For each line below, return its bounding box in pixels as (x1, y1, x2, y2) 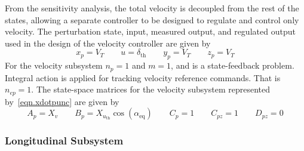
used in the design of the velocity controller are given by (5, 36, 211, 49)
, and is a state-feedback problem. (171, 59, 294, 72)
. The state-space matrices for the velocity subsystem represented (31, 83, 270, 95)
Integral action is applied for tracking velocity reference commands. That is (5, 71, 281, 84)
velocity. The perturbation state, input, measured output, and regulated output (5, 25, 296, 38)
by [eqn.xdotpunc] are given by (5, 95, 119, 107)
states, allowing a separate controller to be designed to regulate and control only (5, 13, 299, 26)
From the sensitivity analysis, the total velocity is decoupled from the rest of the (5, 2, 299, 14)
